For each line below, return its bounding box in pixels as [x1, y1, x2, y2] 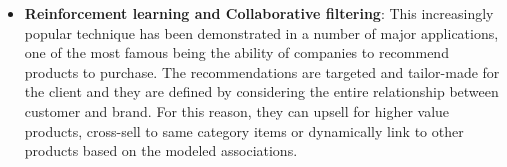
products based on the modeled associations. [24, 140, 298, 161]
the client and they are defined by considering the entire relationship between [24, 81, 499, 102]
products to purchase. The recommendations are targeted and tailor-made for [24, 61, 500, 82]
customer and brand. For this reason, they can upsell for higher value [24, 100, 450, 121]
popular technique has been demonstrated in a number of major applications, [24, 22, 499, 43]
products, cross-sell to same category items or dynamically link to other [24, 120, 464, 141]
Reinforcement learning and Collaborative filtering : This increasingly [24, 3, 494, 23]
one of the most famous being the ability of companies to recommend [24, 42, 449, 63]
